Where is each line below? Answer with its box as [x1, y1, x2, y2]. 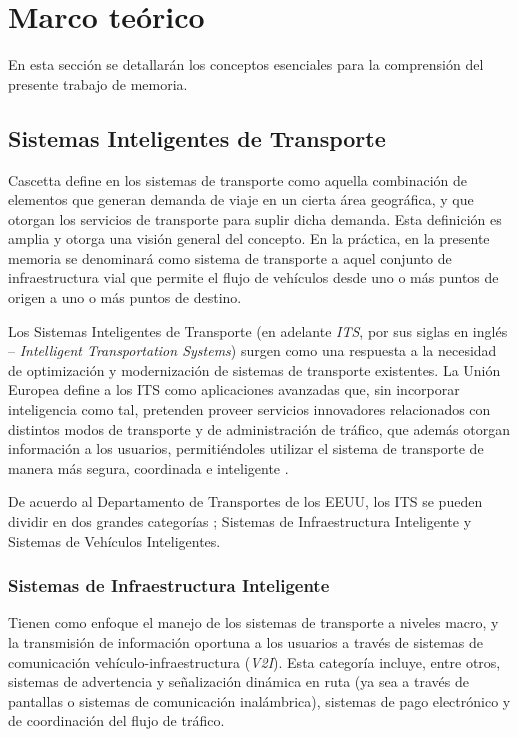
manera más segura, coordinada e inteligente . [8, 457, 289, 478]
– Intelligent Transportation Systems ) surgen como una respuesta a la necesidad [8, 340, 497, 361]
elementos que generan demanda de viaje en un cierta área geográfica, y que [8, 189, 474, 210]
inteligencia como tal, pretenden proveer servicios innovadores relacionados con [8, 399, 491, 420]
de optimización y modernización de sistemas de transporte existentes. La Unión [8, 359, 501, 380]
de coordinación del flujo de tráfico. [8, 710, 225, 731]
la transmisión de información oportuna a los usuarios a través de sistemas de [8, 632, 483, 653]
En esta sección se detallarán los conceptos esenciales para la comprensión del [8, 54, 484, 75]
